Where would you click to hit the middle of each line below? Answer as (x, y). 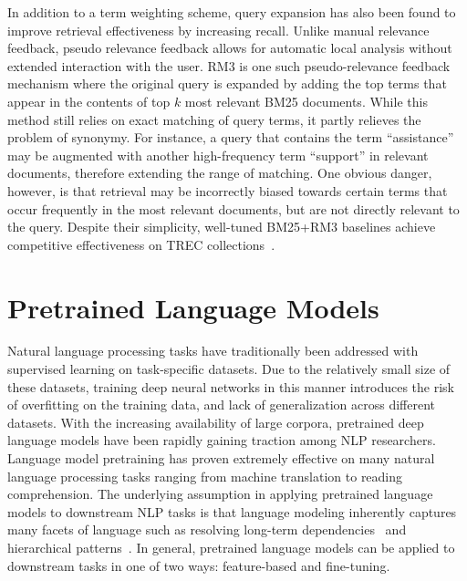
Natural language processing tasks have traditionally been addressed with (213, 351)
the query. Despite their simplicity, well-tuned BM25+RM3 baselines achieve (222, 227)
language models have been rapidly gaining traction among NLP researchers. (222, 440)
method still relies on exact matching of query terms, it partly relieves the (214, 119)
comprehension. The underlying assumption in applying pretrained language (220, 494)
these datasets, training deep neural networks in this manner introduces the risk (231, 386)
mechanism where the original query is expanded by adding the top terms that (227, 83)
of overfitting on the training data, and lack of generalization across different (221, 405)
